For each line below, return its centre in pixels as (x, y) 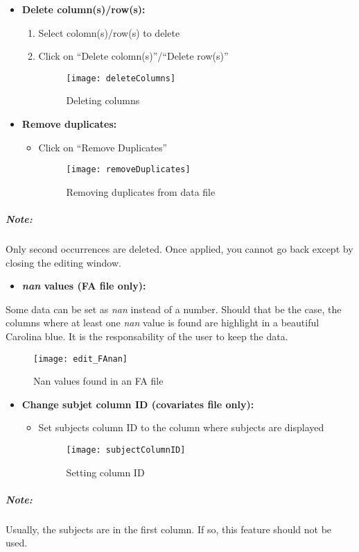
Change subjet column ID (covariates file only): (138, 404)
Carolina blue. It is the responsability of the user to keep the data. (147, 336)
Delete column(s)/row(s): (84, 9)
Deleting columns (103, 100)
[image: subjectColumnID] (126, 450)
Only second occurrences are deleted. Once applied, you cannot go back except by (179, 249)
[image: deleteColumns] (121, 78)
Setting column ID (105, 472)
